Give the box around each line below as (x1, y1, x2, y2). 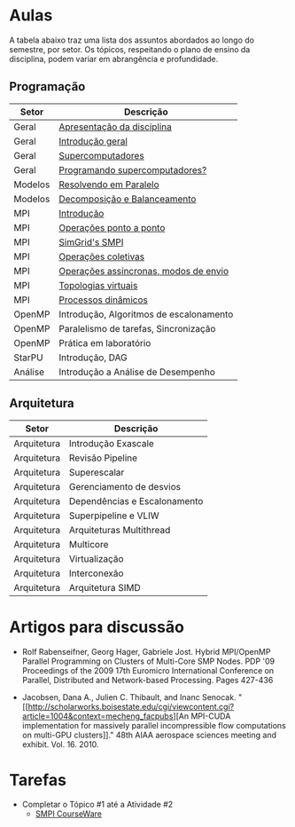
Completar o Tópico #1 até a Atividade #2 (21, 799, 174, 810)
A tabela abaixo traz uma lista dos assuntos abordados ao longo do (9, 35, 255, 45)
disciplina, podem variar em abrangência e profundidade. (9, 53, 219, 64)
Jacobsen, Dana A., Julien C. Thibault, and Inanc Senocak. (21, 691, 237, 702)
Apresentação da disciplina (58, 121, 173, 133)
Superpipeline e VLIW (69, 509, 159, 522)
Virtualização (69, 552, 124, 564)
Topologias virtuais (58, 279, 138, 291)
